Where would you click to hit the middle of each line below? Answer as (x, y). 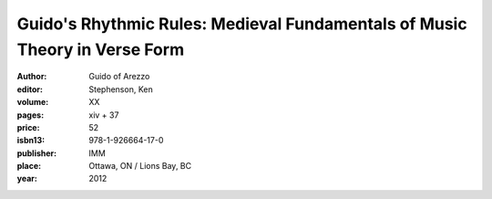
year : (27, 179)
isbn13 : (31, 141)
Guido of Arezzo (119, 77)
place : (29, 166)
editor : (30, 89)
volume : (33, 102)
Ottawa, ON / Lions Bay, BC (140, 166)
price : (28, 127)
